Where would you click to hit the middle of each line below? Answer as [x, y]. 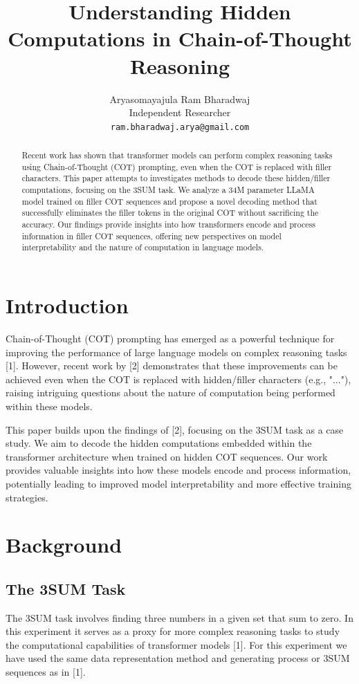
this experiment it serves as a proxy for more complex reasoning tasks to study [173, 631]
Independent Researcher [180, 112]
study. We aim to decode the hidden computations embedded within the [159, 443]
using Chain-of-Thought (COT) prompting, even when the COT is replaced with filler [177, 166]
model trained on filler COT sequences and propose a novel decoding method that [169, 201]
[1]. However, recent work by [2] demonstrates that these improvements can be [172, 366]
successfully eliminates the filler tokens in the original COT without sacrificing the [170, 213]
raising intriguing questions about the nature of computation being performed [171, 392]
